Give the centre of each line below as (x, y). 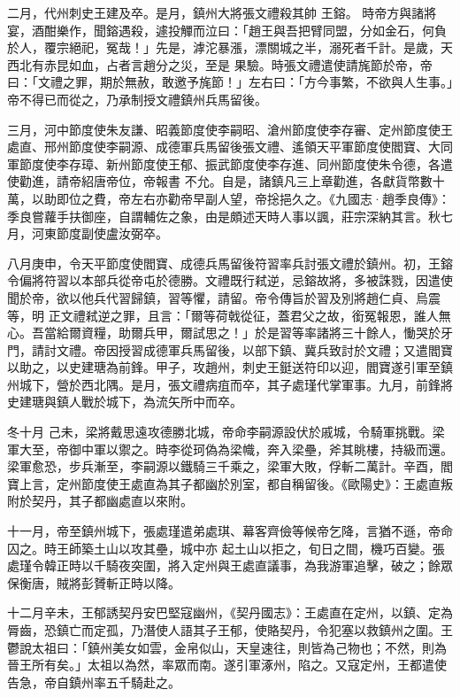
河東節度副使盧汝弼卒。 (100, 233)
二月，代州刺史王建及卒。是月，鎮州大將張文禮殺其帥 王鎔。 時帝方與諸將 (222, 12)
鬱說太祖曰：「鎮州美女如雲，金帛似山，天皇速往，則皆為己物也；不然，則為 (227, 647)
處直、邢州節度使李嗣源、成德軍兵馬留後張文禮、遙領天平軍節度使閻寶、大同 (230, 147)
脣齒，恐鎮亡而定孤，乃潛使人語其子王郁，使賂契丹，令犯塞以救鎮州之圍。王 (230, 630)
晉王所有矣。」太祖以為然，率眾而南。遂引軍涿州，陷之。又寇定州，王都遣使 (227, 665)
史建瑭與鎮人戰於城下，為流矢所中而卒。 (125, 402)
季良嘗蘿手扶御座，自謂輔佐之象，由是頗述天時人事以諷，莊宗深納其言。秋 (224, 216)
